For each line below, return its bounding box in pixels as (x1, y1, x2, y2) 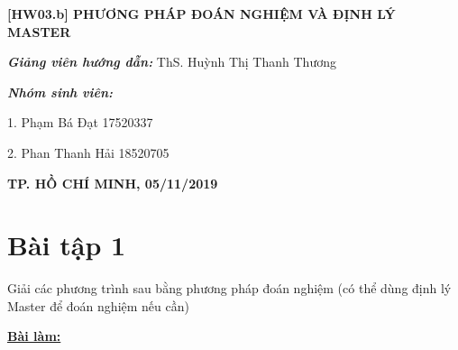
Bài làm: (7, 327, 61, 345)
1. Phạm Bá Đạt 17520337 (7, 113, 153, 132)
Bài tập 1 (7, 226, 126, 263)
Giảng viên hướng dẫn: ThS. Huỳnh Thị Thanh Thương (7, 52, 336, 71)
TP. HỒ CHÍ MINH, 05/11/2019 (7, 173, 218, 192)
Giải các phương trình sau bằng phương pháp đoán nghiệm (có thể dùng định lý (7, 279, 452, 298)
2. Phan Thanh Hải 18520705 (7, 143, 169, 161)
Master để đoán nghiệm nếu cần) (7, 296, 189, 315)
